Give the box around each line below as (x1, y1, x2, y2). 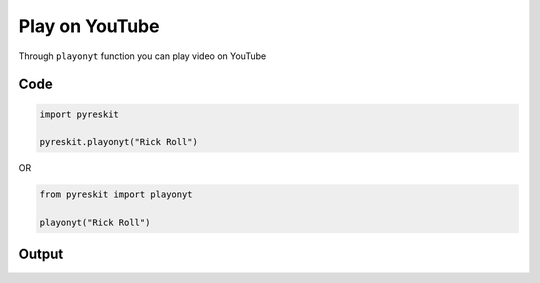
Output (18, 246, 64, 263)
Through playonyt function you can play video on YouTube (18, 50, 267, 62)
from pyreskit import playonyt (39, 189, 194, 200)
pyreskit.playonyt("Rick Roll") (39, 136, 199, 148)
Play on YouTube (18, 15, 160, 37)
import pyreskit (39, 108, 120, 120)
